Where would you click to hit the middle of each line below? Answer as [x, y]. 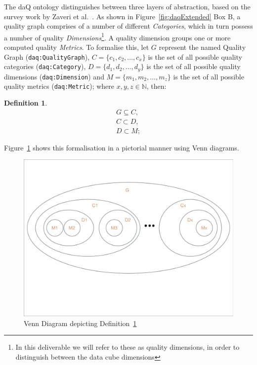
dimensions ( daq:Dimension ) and [54, 76]
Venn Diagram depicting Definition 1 [80, 323]
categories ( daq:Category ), [45, 66]
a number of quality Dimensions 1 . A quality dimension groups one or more [117, 36]
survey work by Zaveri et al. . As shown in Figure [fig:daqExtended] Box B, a [122, 16]
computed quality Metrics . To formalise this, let [77, 47]
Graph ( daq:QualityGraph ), [47, 56]
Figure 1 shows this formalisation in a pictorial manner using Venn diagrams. [122, 147]
